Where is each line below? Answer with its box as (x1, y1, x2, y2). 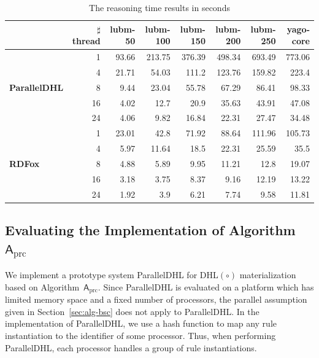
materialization (239, 268, 296, 281)
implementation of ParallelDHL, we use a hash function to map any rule (5, 317, 277, 330)
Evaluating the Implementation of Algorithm (5, 220, 296, 239)
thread (72, 34, 101, 47)
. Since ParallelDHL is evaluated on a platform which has (98, 280, 314, 293)
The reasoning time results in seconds (89, 1, 230, 14)
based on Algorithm (5, 280, 80, 293)
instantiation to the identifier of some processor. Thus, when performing (5, 329, 276, 341)
